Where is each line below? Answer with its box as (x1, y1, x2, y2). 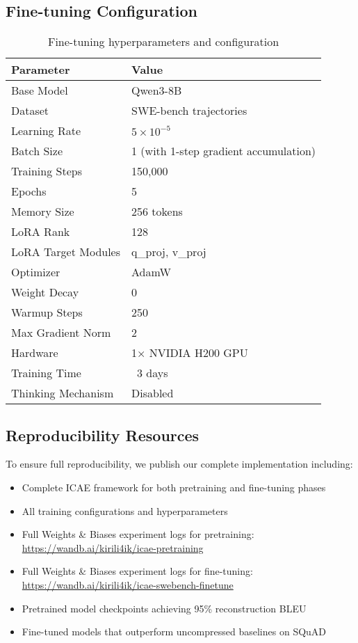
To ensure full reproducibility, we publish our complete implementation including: (6, 457, 353, 471)
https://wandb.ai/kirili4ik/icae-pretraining (22, 540, 204, 555)
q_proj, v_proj (131, 244, 206, 260)
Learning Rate (11, 122, 81, 139)
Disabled (131, 385, 174, 402)
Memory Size (11, 203, 74, 220)
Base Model (11, 82, 68, 99)
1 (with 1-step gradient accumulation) (131, 143, 316, 159)
